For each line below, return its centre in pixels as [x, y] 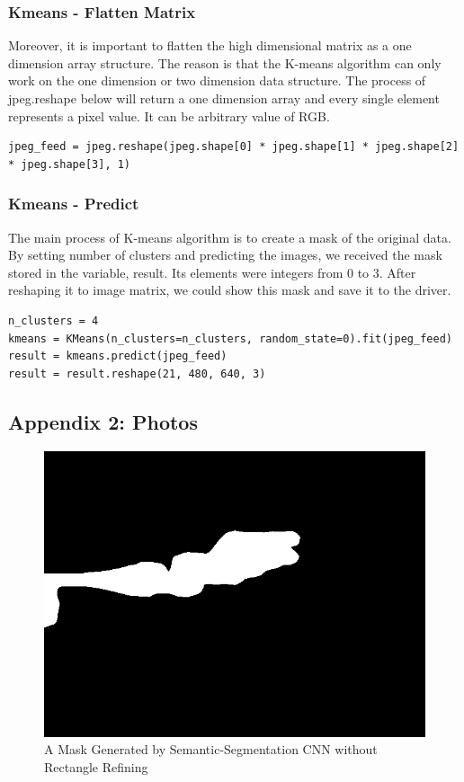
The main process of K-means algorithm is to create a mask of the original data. [230, 237]
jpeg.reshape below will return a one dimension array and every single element [224, 98]
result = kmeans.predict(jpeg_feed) [118, 356]
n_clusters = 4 [54, 320]
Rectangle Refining [96, 766]
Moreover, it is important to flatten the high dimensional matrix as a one [210, 45]
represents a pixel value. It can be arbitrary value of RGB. [169, 116]
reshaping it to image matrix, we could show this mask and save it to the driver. [230, 290]
